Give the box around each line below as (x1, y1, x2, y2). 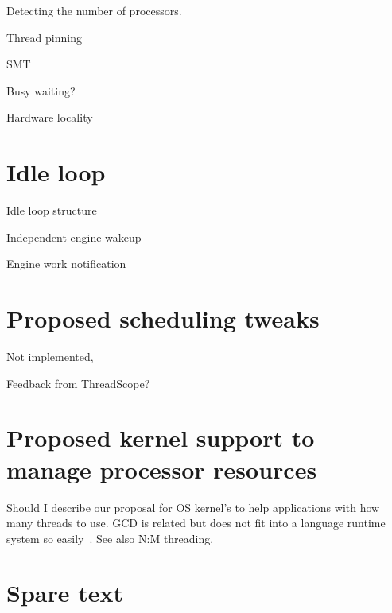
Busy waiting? (6, 82, 76, 99)
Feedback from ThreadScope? (6, 374, 150, 391)
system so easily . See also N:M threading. (6, 530, 214, 546)
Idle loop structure (6, 202, 97, 219)
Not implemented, (6, 348, 94, 364)
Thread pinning (6, 29, 82, 45)
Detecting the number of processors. (6, 2, 182, 18)
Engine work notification (6, 255, 126, 272)
